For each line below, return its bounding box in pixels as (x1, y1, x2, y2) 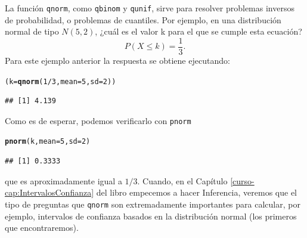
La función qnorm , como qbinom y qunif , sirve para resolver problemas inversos (5, 2, 294, 14)
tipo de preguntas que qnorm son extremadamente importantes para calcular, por (5, 197, 300, 210)
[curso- (230, 174, 255, 187)
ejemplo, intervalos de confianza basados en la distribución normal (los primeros (5, 209, 297, 222)
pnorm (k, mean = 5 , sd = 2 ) (5, 137, 91, 146)
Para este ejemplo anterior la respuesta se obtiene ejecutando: (5, 54, 230, 66)
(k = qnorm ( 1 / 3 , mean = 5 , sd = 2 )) (5, 77, 116, 86)
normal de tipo (5, 25, 59, 38)
